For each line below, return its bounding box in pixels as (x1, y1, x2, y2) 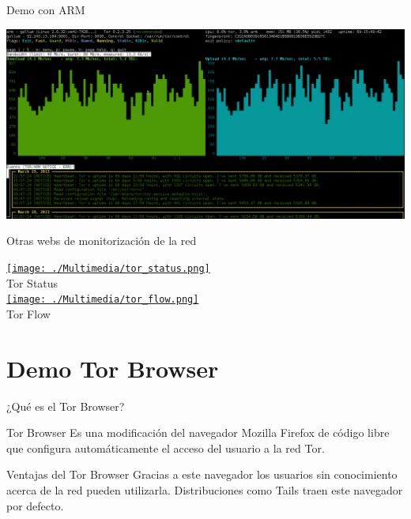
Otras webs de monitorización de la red (6, 232, 197, 249)
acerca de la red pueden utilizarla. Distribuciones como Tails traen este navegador (6, 481, 403, 498)
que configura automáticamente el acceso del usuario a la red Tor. (6, 439, 325, 456)
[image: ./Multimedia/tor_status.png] (6, 262, 210, 274)
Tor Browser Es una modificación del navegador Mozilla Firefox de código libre (6, 424, 390, 441)
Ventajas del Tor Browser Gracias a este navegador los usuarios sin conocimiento (6, 466, 398, 483)
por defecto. (6, 497, 64, 513)
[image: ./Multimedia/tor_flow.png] (6, 294, 199, 306)
